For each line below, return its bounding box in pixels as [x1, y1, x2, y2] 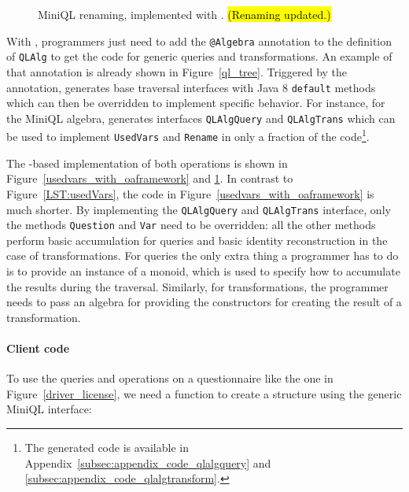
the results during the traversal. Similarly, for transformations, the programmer [6, 278, 389, 294]
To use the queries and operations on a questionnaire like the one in [6, 370, 333, 387]
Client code [6, 339, 70, 356]
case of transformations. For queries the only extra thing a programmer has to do [6, 247, 399, 264]
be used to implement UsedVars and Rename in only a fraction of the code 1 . [6, 126, 370, 145]
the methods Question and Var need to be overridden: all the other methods [6, 216, 376, 233]
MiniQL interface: [6, 401, 92, 417]
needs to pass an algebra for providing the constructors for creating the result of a [6, 294, 402, 310]
